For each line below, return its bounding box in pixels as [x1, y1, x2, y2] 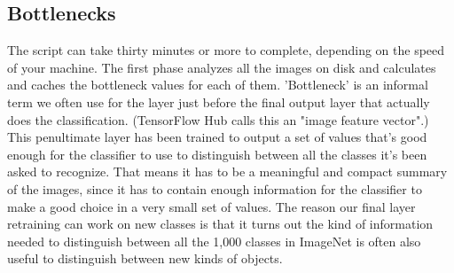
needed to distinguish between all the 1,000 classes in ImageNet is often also [7, 231, 421, 250]
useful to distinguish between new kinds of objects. [7, 249, 283, 268]
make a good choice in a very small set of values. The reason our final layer [7, 197, 416, 215]
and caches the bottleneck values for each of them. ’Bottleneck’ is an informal [7, 75, 428, 94]
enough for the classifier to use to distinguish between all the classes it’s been [7, 144, 427, 163]
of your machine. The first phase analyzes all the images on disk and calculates [7, 58, 436, 76]
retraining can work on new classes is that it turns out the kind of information [7, 214, 434, 233]
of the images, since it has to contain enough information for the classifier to [7, 179, 422, 198]
